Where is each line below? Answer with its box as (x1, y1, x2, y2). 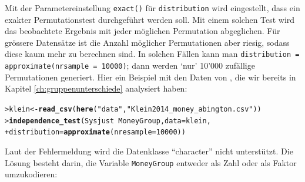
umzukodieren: (5, 168, 58, 180)
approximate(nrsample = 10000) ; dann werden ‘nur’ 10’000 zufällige (5, 59, 255, 72)
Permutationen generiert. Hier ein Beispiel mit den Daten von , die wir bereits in (5, 70, 296, 83)
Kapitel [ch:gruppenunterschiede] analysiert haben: (5, 82, 187, 95)
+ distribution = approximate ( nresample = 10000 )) (5, 128, 186, 137)
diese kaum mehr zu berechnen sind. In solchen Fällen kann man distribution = (5, 48, 300, 60)
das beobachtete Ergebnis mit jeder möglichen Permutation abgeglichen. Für (5, 25, 280, 37)
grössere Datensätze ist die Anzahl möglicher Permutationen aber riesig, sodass (5, 36, 290, 48)
